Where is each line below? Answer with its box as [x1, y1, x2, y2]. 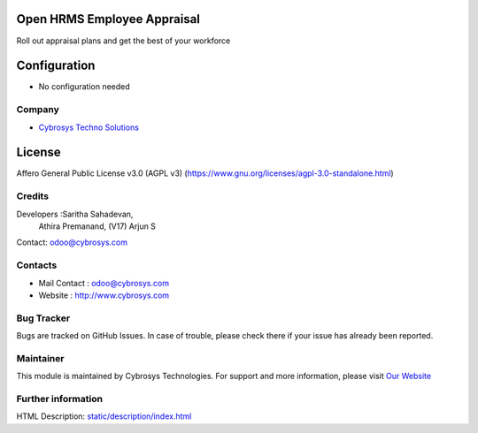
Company [16, 103, 59, 116]
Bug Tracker [16, 312, 71, 324]
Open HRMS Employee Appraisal [16, 11, 201, 27]
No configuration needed [38, 81, 130, 92]
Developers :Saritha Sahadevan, [16, 209, 134, 219]
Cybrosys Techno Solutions [38, 122, 139, 133]
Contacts [16, 259, 58, 271]
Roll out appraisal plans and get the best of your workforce [16, 35, 231, 46]
